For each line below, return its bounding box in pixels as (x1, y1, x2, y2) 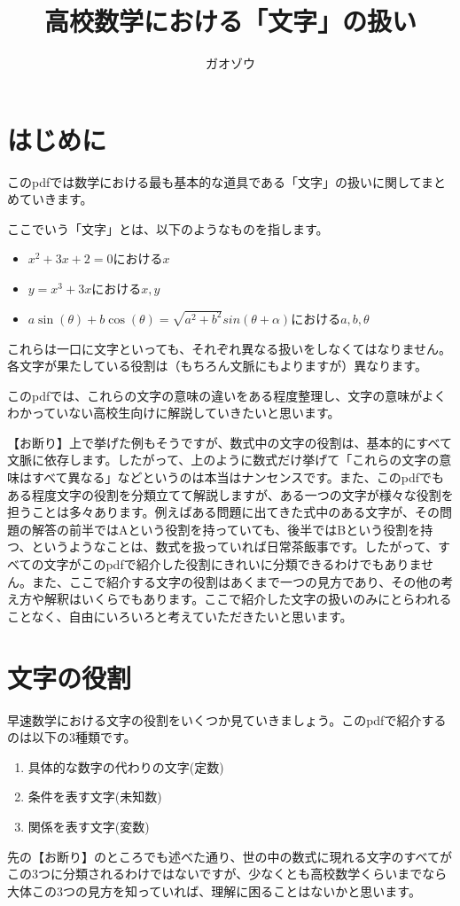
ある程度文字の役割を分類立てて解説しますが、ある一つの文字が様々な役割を (7, 485, 454, 504)
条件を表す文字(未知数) (27, 787, 162, 806)
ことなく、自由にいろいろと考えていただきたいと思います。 (7, 606, 353, 625)
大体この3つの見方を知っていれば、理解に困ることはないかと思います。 (7, 881, 421, 900)
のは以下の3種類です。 (7, 728, 136, 746)
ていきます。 (19, 190, 93, 208)
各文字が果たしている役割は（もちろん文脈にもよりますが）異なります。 (7, 356, 427, 375)
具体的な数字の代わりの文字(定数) (27, 757, 224, 776)
